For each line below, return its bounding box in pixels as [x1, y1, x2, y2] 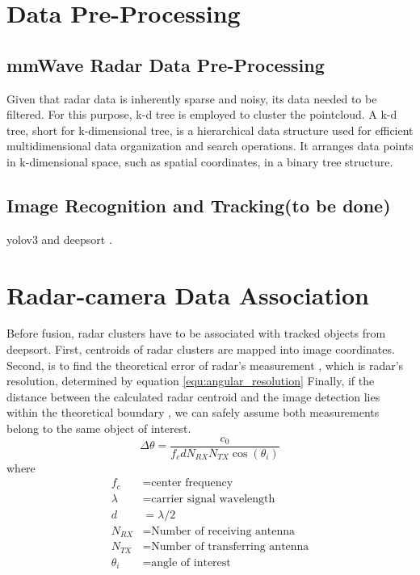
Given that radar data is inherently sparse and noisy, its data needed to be [6, 90, 377, 107]
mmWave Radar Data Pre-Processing [6, 52, 325, 77]
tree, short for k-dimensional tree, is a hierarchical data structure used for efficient [6, 121, 414, 138]
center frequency [151, 477, 233, 489]
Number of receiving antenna [151, 525, 296, 537]
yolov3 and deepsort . [6, 230, 112, 247]
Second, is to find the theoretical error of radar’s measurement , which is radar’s [6, 356, 404, 373]
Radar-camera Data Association [6, 278, 369, 311]
